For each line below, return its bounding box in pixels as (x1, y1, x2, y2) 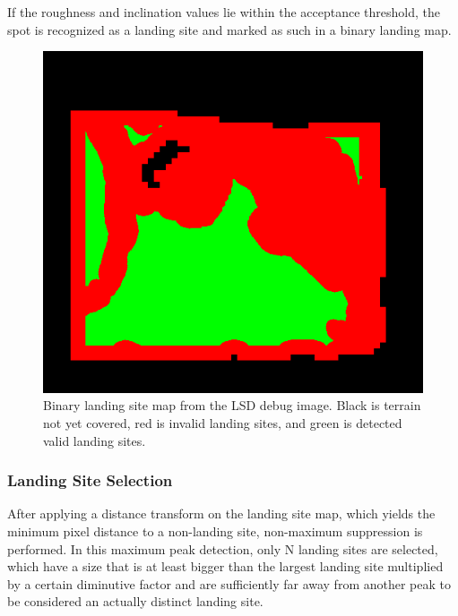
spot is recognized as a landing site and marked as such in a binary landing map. (7, 20, 452, 38)
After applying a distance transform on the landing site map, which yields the (7, 504, 436, 523)
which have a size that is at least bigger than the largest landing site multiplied (7, 557, 444, 576)
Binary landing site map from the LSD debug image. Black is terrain (43, 396, 421, 415)
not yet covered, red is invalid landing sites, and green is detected (43, 414, 402, 432)
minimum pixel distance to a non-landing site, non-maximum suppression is (7, 522, 423, 541)
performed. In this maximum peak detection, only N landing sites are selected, (7, 539, 438, 558)
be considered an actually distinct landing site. (7, 592, 264, 611)
